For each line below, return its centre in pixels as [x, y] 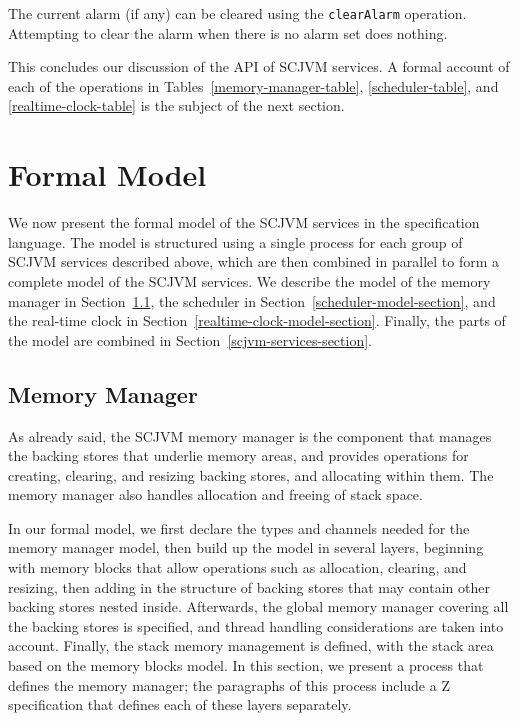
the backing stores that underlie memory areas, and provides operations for [238, 455]
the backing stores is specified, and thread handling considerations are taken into [256, 625]
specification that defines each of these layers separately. [180, 704]
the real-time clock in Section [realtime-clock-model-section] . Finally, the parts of [257, 320]
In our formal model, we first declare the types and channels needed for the [239, 527]
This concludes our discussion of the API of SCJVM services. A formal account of [259, 66]
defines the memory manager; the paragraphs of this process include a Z [229, 684]
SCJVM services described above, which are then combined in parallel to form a [253, 261]
